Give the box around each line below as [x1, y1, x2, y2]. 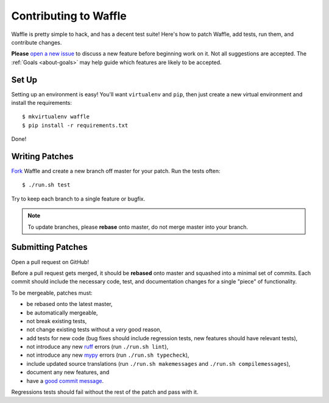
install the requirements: [11, 99, 73, 107]
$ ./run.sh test [22, 182, 71, 188]
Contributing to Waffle [11, 9, 127, 23]
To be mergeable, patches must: [11, 289, 93, 296]
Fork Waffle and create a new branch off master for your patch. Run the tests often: [11, 168, 221, 175]
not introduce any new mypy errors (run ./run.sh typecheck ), [26, 351, 189, 359]
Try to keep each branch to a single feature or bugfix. [11, 195, 146, 202]
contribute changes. [11, 38, 62, 46]
